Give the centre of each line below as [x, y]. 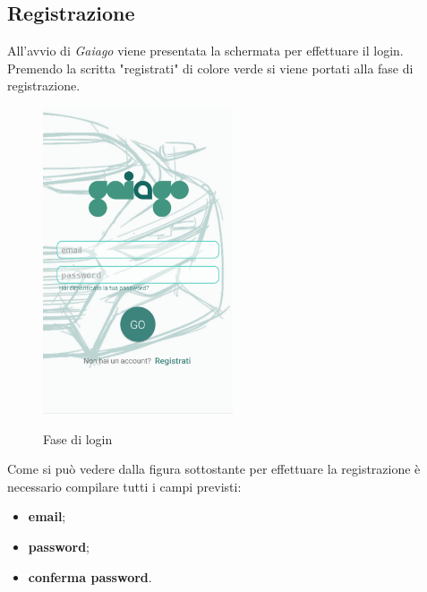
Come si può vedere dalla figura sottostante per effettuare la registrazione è [214, 469]
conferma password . [90, 576]
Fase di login [78, 438]
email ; [47, 516]
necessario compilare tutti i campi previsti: [124, 486]
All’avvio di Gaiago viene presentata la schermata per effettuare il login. [205, 51]
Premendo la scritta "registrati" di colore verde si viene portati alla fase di [210, 68]
